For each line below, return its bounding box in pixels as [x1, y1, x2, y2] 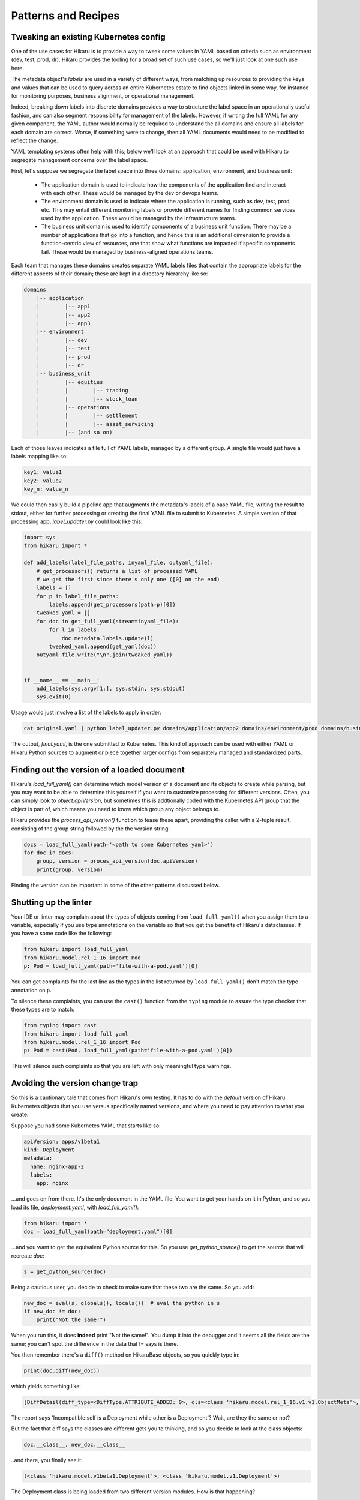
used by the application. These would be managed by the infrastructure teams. [41, 215, 236, 222]
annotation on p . [11, 986, 52, 994]
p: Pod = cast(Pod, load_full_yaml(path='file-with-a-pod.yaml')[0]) [23, 1047, 233, 1054]
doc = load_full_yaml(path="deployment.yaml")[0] [23, 1228, 173, 1235]
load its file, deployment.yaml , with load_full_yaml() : [11, 1204, 139, 1211]
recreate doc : [11, 1252, 44, 1259]
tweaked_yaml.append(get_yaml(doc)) [49, 643, 157, 650]
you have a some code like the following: [11, 930, 112, 937]
